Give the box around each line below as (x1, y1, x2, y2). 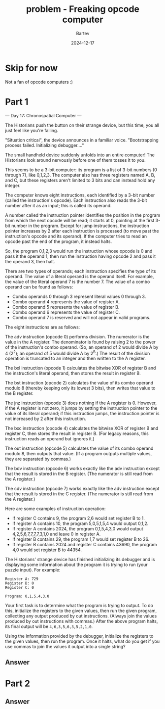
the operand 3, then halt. (5, 258, 55, 264)
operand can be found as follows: (5, 284, 73, 290)
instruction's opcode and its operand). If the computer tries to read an (5, 233, 147, 239)
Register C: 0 (5, 585, 34, 590)
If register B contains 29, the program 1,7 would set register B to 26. (12, 536, 150, 542)
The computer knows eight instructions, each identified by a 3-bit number (5, 192, 155, 198)
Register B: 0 (5, 581, 34, 586)
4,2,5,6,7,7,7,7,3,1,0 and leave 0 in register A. (12, 531, 101, 537)
